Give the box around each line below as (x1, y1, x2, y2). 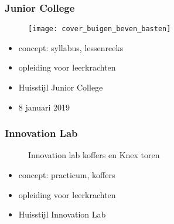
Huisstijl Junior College (18, 81, 103, 93)
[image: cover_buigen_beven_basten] (28, 25, 171, 34)
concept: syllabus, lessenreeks (18, 41, 124, 54)
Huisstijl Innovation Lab (18, 208, 106, 220)
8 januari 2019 (18, 101, 70, 113)
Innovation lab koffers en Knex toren (28, 149, 160, 161)
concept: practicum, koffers (18, 169, 115, 181)
